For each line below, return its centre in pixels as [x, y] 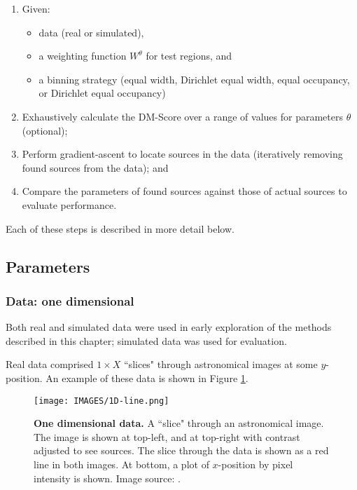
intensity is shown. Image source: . [107, 478]
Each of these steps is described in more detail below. [120, 228]
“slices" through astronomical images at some [221, 364]
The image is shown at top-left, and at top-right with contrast [167, 436]
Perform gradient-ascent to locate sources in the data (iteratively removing [182, 154]
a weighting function [83, 56]
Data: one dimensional [70, 300]
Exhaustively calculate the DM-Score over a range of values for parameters [182, 116]
